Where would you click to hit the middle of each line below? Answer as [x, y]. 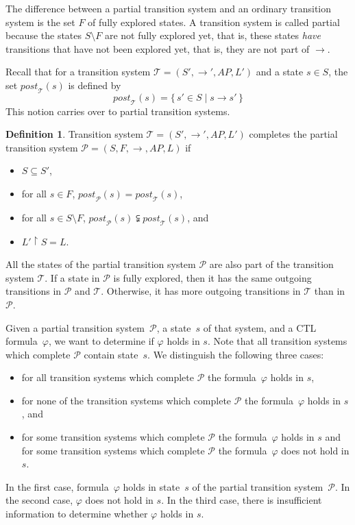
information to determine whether [77, 514]
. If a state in [72, 277]
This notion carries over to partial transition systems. [118, 111]
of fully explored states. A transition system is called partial [214, 22]
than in [330, 291]
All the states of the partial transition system [101, 264]
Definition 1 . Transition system [74, 134]
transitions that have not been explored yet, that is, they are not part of [158, 48]
